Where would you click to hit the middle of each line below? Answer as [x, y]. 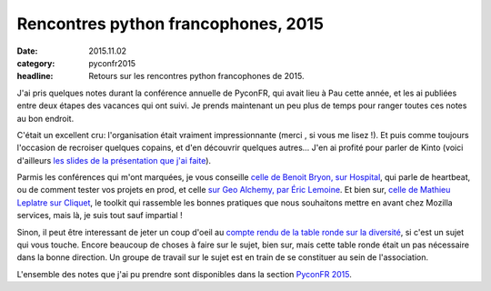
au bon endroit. [45, 118]
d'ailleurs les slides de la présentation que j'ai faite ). [114, 160]
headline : [35, 76]
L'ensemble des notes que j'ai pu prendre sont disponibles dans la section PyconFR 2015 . [184, 274]
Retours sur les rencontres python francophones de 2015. [196, 76]
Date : [27, 51]
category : [36, 63]
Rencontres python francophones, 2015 [170, 24]
